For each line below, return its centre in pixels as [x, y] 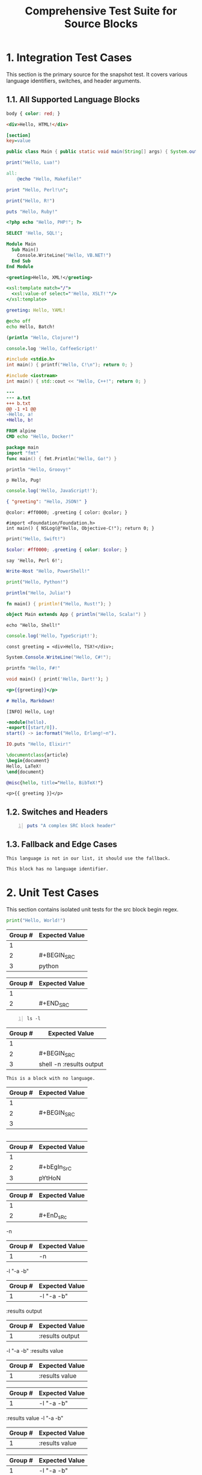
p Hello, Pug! [24, 480]
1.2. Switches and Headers [57, 812]
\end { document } [25, 772]
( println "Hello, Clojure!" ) [43, 337]
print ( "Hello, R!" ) [31, 201]
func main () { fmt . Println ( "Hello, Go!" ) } [62, 458]
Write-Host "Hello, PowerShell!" [48, 571]
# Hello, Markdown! [31, 701]
